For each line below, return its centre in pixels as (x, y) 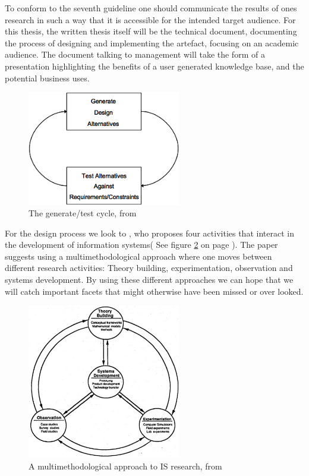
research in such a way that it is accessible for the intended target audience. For (150, 19)
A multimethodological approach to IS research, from (125, 466)
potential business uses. (47, 78)
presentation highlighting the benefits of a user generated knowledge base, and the (154, 66)
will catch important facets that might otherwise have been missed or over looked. (154, 291)
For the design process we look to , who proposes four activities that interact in (149, 233)
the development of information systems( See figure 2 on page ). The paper (141, 245)
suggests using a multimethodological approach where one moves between (138, 256)
